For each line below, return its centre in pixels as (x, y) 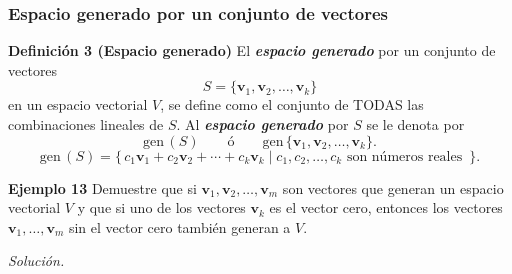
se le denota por (415, 124)
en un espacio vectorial (78, 104)
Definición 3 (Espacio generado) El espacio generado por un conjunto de (252, 50)
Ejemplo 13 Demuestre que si (102, 187)
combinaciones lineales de (86, 124)
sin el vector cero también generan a (179, 226)
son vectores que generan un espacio (393, 187)
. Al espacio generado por (262, 124)
